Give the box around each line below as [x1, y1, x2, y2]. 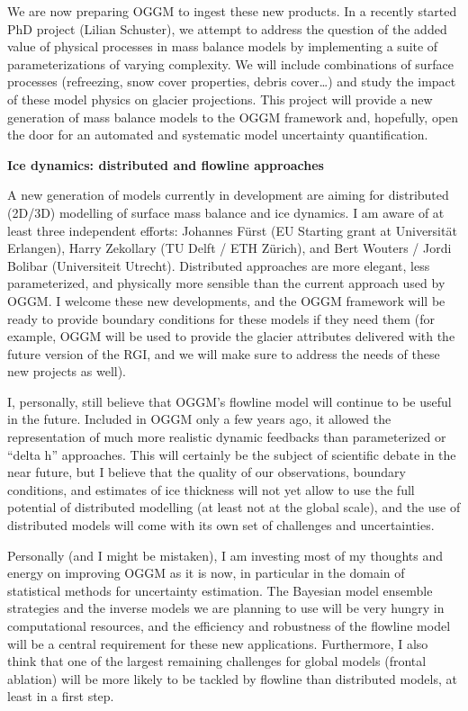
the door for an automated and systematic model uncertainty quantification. [7, 125, 428, 144]
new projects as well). [7, 362, 127, 381]
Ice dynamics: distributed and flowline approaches [7, 155, 324, 174]
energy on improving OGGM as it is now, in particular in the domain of [7, 563, 405, 582]
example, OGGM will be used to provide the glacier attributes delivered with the [7, 327, 455, 346]
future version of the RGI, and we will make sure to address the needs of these [7, 344, 440, 363]
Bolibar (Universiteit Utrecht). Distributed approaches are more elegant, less [7, 256, 430, 274]
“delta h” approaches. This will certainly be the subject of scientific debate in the [7, 445, 456, 463]
